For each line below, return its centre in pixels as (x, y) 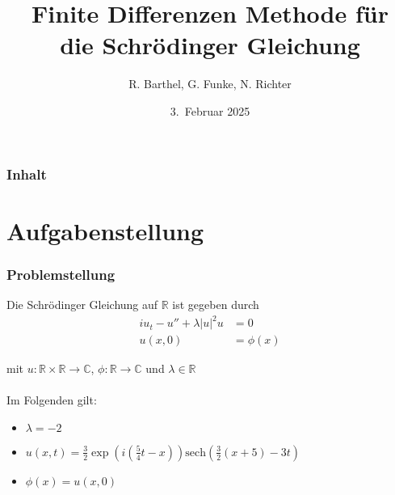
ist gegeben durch (216, 305)
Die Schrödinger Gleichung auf (82, 305)
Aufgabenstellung (105, 230)
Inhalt (27, 173)
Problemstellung (61, 274)
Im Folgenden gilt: (52, 400)
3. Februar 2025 (210, 110)
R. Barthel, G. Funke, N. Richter (210, 84)
